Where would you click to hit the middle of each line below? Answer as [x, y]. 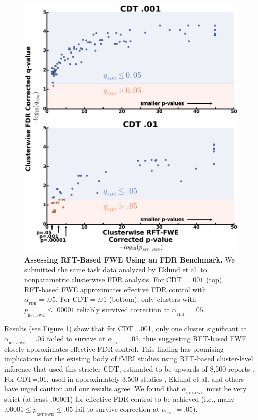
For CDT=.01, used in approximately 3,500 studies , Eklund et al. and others [124, 378]
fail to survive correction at [117, 409]
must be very [226, 388]
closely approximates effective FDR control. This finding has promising [114, 349]
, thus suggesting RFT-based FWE [193, 338]
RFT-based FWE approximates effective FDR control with [115, 289]
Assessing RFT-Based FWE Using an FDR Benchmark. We [130, 259]
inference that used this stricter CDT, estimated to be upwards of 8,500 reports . [129, 368]
